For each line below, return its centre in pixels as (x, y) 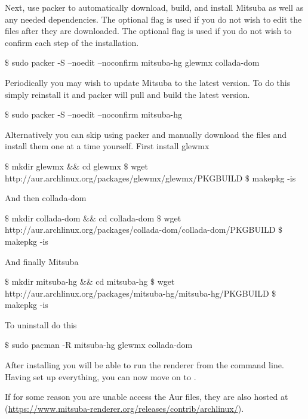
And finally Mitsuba (42, 261)
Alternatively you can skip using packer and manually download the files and (146, 134)
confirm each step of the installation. (72, 42)
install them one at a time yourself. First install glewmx (107, 146)
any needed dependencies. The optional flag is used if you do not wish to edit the (153, 19)
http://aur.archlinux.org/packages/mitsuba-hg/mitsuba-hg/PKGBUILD (137, 293)
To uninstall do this (41, 324)
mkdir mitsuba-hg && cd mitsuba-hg (80, 281)
